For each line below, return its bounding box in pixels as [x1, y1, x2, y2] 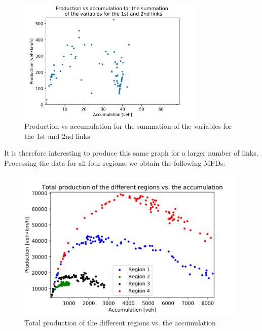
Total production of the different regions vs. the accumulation [24, 317, 216, 327]
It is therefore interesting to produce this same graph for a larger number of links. [4, 148, 258, 158]
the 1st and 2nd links [24, 130, 90, 141]
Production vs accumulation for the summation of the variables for [24, 121, 232, 131]
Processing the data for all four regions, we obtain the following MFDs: [4, 157, 226, 168]
